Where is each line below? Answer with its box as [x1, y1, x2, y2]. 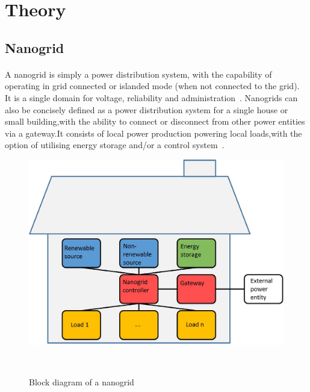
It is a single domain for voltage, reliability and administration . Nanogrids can [5, 91, 298, 104]
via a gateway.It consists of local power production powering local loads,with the [5, 126, 302, 139]
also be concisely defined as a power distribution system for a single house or [5, 103, 288, 116]
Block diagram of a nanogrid [29, 376, 134, 388]
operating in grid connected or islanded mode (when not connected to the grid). [5, 79, 300, 92]
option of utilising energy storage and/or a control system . [5, 138, 225, 151]
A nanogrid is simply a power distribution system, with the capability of [5, 67, 272, 80]
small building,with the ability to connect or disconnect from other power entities [5, 115, 305, 128]
